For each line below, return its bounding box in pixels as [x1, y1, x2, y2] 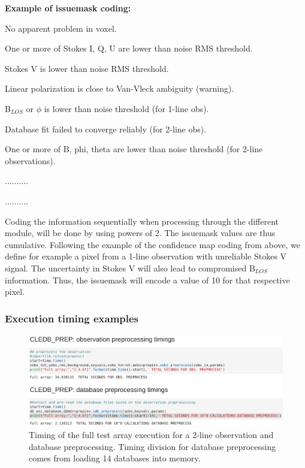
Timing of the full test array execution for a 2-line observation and [29, 428, 274, 441]
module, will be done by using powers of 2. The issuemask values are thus [5, 227, 276, 239]
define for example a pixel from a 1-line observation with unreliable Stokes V [5, 250, 287, 262]
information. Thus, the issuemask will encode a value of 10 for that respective [5, 273, 290, 286]
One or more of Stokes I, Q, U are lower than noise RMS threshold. [5, 42, 253, 55]
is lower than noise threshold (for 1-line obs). [44, 102, 209, 114]
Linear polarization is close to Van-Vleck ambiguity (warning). [5, 82, 234, 95]
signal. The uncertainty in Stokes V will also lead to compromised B [5, 261, 255, 274]
